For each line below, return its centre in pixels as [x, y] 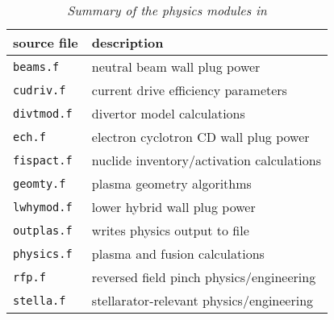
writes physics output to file [170, 230]
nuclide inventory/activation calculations [207, 160]
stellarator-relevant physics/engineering [202, 300]
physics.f [43, 254]
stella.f [40, 300]
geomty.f [40, 183]
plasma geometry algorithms [171, 183]
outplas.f [43, 230]
